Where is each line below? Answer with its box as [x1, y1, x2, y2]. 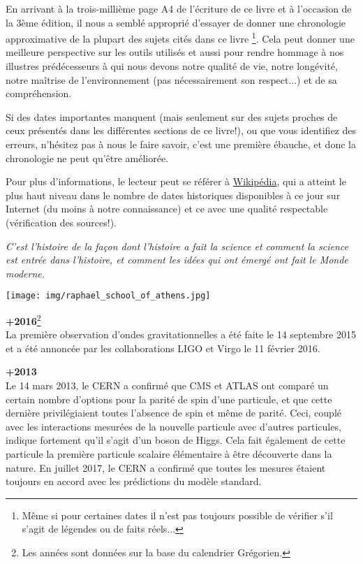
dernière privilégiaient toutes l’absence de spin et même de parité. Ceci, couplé [6, 405, 342, 420]
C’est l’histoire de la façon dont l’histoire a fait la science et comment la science [6, 238, 348, 253]
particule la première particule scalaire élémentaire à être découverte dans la [6, 447, 332, 461]
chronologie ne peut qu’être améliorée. [6, 150, 169, 165]
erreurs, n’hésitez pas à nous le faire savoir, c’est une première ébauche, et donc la [6, 137, 356, 151]
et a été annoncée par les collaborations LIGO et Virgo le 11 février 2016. [6, 340, 320, 355]
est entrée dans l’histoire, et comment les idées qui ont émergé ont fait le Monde [6, 252, 348, 267]
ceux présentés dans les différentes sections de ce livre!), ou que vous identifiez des [6, 123, 356, 138]
